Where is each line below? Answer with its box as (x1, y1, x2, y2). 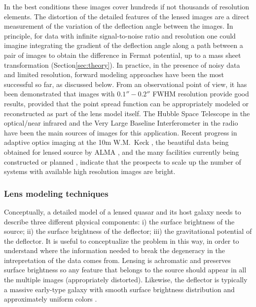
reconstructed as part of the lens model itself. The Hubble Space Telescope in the (4, 108, 250, 118)
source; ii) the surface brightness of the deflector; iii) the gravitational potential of (4, 226, 252, 236)
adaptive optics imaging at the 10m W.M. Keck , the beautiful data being (4, 137, 229, 147)
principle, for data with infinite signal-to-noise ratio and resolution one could (4, 30, 236, 41)
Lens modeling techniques (4, 187, 109, 199)
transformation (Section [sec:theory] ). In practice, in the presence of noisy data (4, 59, 240, 70)
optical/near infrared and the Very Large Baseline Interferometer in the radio (4, 118, 238, 128)
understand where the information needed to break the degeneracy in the (4, 245, 225, 256)
